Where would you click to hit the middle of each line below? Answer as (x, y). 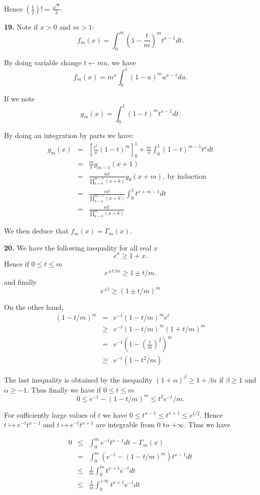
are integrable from (125, 424)
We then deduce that (36, 231)
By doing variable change (43, 62)
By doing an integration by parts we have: (69, 135)
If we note (20, 99)
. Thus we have (207, 424)
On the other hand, (34, 307)
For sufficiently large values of (50, 414)
